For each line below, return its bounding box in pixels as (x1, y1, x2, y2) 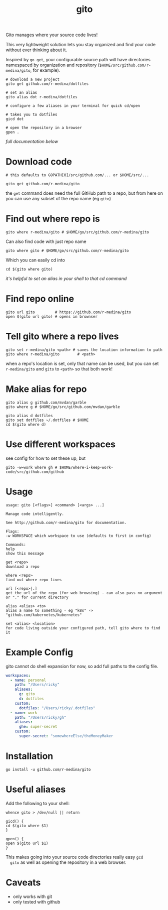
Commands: (5, 542, 26, 547)
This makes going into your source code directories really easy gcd (5, 854, 143, 860)
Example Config (5, 646, 73, 658)
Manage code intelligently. (5, 511, 64, 516)
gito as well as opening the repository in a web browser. (10, 859, 126, 865)
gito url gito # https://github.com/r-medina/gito (5, 310, 131, 315)
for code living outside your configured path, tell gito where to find (5, 625, 160, 630)
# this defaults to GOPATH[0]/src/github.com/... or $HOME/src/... (5, 173, 149, 178)
